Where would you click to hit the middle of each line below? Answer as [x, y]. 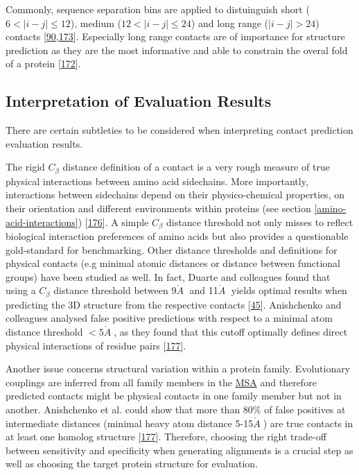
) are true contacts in [308, 423]
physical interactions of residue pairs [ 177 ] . [96, 345]
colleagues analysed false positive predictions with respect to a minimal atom [169, 318]
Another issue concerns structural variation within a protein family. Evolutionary [178, 369]
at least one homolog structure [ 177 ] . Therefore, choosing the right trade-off [166, 437]
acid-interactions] [42, 222]
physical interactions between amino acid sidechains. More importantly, [157, 181]
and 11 [204, 290]
